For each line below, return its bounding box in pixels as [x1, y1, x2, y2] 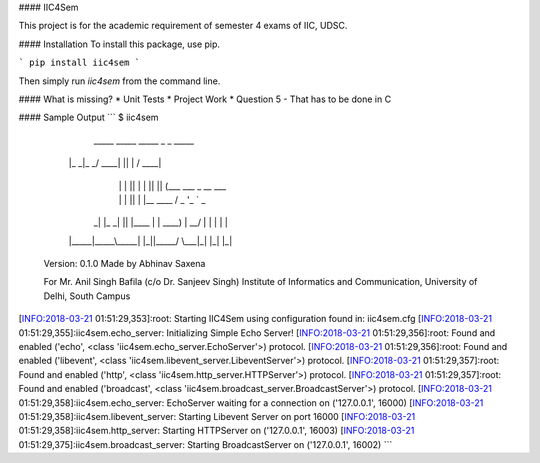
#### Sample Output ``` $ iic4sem [18, 111, 159, 124]
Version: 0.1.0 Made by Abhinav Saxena [43, 258, 206, 270]
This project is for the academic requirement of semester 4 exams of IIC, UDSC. [18, 20, 348, 32]
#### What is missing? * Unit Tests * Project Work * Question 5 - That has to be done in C [18, 93, 392, 105]
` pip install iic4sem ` [18, 57, 140, 69]
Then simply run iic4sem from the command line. [18, 75, 221, 87]
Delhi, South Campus [43, 290, 131, 302]
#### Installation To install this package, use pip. [18, 38, 220, 50]
